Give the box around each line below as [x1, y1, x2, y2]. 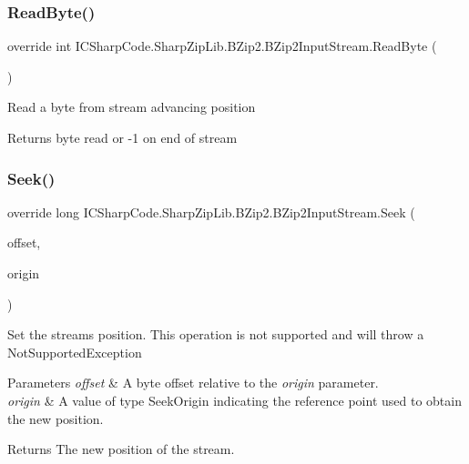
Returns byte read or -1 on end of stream [7, 128, 238, 146]
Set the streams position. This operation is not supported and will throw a [7, 325, 424, 344]
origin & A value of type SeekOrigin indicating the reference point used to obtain [7, 390, 462, 409]
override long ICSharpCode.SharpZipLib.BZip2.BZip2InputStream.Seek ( [7, 202, 415, 221]
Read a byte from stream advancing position [7, 97, 256, 116]
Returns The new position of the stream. [7, 439, 235, 459]
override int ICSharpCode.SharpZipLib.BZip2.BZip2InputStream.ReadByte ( [7, 36, 437, 55]
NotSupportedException [7, 342, 142, 361]
